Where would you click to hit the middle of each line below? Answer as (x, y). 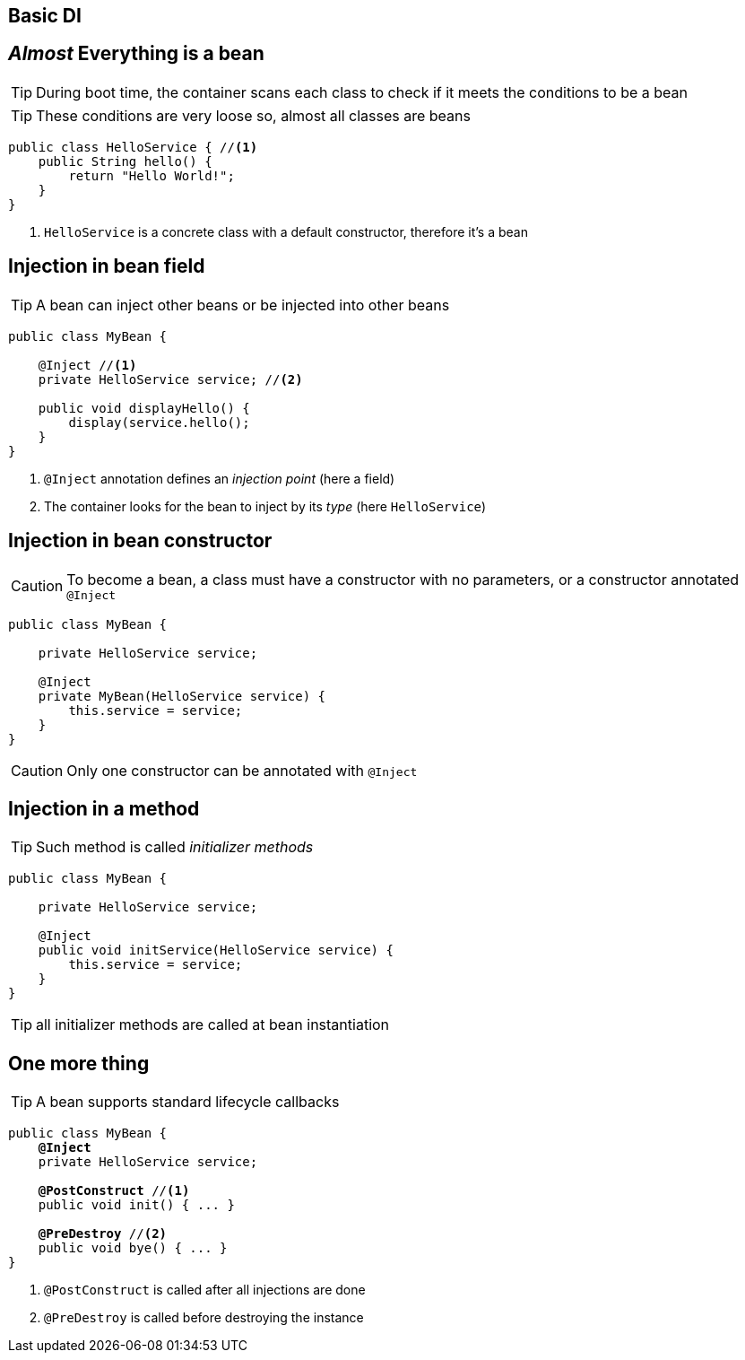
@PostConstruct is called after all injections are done (205, 1290)
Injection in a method (104, 808)
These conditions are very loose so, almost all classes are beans (253, 115)
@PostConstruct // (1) (114, 1191)
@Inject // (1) (87, 365)
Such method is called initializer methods (175, 847)
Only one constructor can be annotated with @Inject (242, 770)
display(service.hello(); (159, 422)
